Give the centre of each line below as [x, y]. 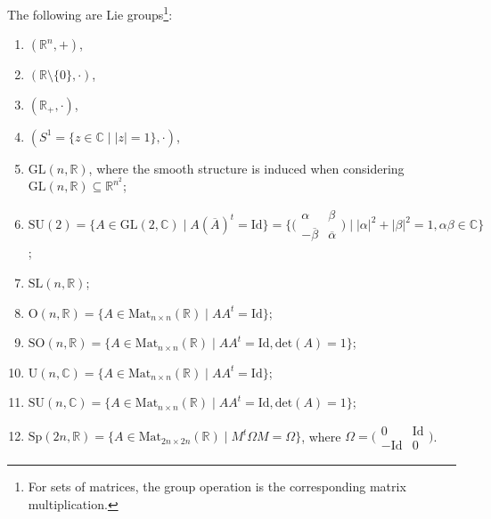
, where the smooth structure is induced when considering [246, 168]
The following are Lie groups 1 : [90, 13]
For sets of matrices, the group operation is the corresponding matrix [217, 486]
